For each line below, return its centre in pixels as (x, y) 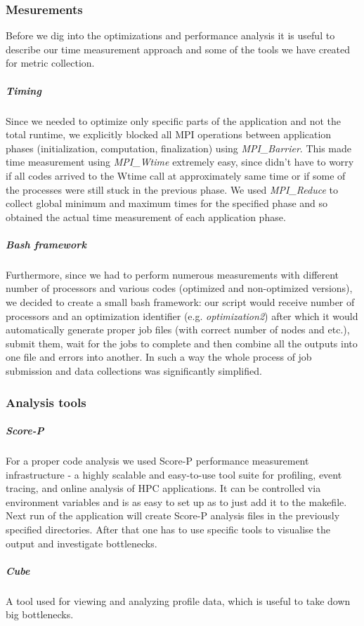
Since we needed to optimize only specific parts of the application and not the (173, 120)
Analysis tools (46, 402)
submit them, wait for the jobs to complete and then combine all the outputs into (182, 343)
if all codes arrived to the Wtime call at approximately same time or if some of (176, 175)
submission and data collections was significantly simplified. (134, 371)
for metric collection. (50, 63)
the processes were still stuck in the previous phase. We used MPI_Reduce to (172, 189)
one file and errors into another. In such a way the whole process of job (159, 357)
